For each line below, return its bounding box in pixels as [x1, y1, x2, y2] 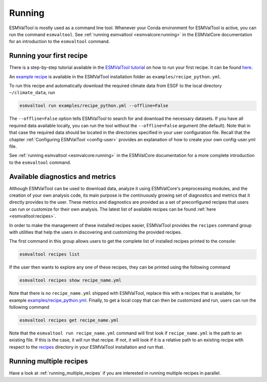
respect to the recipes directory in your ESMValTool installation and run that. [9, 344, 165, 350]
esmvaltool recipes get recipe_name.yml [19, 318, 119, 323]
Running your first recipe [9, 52, 88, 60]
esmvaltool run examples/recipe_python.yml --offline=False [19, 103, 169, 109]
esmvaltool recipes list [19, 252, 80, 257]
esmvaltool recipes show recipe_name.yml [19, 277, 122, 283]
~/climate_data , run [9, 90, 55, 96]
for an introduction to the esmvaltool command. [9, 39, 110, 45]
